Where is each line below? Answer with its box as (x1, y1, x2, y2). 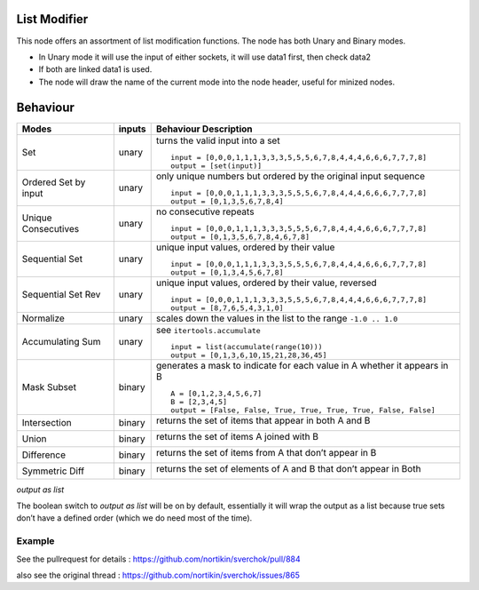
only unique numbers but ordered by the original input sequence (155, 170, 426, 182)
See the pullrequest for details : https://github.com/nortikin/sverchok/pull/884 (16, 554, 301, 564)
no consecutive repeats (155, 205, 255, 218)
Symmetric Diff (21, 465, 84, 477)
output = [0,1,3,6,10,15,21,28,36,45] (169, 350, 327, 360)
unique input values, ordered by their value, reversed (155, 276, 377, 289)
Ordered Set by (21, 176, 86, 188)
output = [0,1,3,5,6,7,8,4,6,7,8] (169, 232, 310, 242)
